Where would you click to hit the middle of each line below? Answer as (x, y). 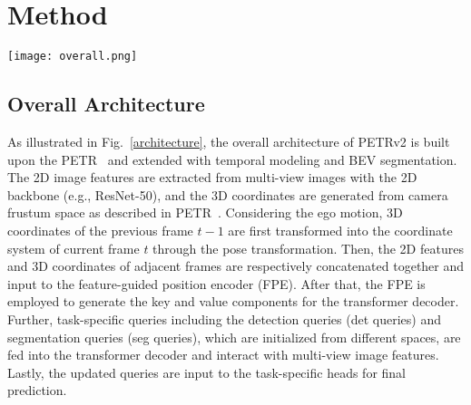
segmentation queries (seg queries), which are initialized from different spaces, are (234, 337)
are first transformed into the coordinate (340, 230)
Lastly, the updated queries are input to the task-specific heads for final (206, 372)
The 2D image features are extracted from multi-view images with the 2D (212, 177)
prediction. (37, 390)
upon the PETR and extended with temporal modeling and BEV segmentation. (232, 159)
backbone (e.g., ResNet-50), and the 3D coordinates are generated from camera (228, 194)
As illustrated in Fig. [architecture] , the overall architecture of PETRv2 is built (229, 141)
